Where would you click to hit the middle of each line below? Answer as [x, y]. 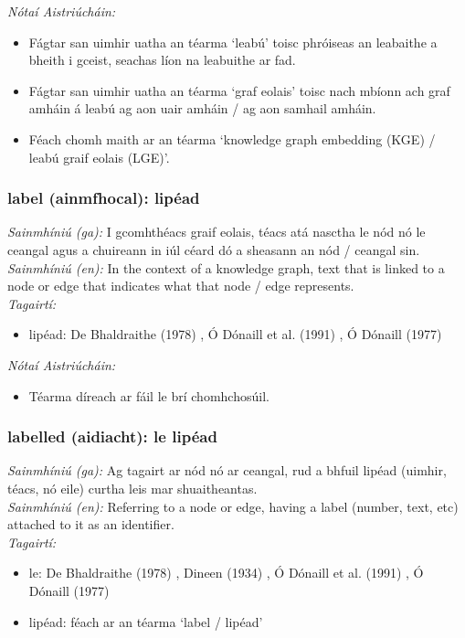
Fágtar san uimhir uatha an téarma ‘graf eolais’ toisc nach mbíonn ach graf [239, 90]
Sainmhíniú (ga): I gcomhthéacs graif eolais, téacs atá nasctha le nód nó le [217, 232]
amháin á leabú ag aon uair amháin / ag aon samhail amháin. [202, 108]
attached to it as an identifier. [91, 524]
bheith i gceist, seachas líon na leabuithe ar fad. [162, 60]
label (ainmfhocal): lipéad [104, 198]
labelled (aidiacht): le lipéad [112, 436]
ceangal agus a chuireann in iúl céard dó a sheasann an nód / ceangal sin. [214, 249]
